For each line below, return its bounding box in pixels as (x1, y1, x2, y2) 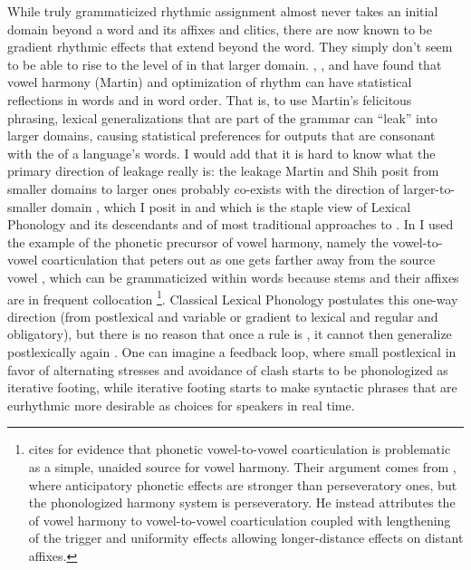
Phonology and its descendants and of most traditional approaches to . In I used (7, 215, 454, 234)
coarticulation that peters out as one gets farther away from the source (42, 250, 436, 269)
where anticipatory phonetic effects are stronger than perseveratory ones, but (28, 475, 457, 494)
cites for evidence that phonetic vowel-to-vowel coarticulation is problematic (28, 440, 451, 459)
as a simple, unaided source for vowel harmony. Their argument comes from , (28, 457, 457, 476)
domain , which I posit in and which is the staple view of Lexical (51, 197, 411, 216)
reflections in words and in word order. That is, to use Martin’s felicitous (7, 90, 412, 109)
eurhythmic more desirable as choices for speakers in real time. (7, 395, 355, 414)
